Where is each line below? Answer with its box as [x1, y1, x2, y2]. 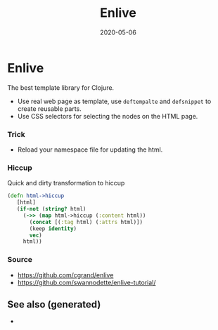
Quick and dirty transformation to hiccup [7, 179, 125, 187]
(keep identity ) [29, 225, 77, 232]
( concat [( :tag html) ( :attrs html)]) [29, 218, 143, 225]
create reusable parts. [17, 104, 82, 113]
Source [7, 255, 33, 265]
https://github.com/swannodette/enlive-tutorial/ [17, 278, 156, 286]
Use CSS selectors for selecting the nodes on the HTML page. [17, 112, 198, 120]
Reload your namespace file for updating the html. [17, 145, 163, 154]
